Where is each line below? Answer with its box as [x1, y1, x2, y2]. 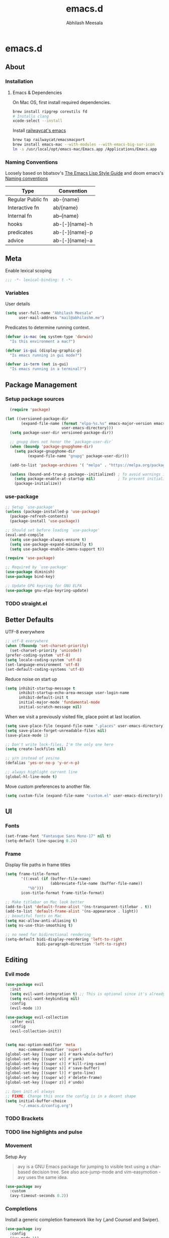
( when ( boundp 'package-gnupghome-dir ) [10, 444, 94, 450]
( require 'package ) [10, 407, 51, 412]
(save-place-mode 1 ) [5, 733, 49, 738]
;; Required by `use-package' [5, 565, 69, 570]
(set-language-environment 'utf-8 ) [5, 662, 80, 667]
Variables [5, 289, 29, 296]
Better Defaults [5, 615, 54, 624]
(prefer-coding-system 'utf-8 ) [5, 653, 71, 658]
